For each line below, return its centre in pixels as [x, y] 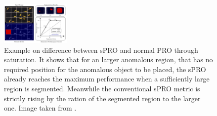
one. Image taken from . [40, 108]
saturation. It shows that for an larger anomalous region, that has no [108, 59]
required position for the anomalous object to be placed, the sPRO [105, 69]
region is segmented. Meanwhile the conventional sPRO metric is [102, 89]
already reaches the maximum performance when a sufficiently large [107, 79]
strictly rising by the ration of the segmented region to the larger [102, 98]
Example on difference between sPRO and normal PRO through [101, 50]
